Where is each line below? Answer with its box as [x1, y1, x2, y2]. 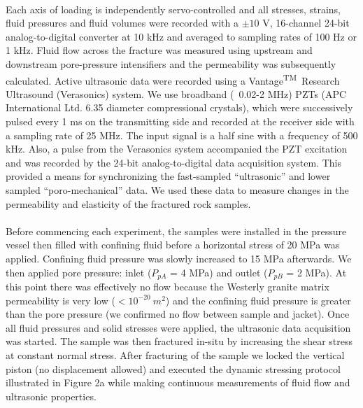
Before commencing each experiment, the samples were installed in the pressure [6, 223, 347, 238]
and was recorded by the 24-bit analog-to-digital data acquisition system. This [6, 155, 341, 169]
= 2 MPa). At [286, 265, 347, 279]
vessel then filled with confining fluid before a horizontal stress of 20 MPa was [6, 237, 340, 252]
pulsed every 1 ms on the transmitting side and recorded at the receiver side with [6, 114, 355, 128]
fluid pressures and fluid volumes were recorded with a [6, 15, 239, 30]
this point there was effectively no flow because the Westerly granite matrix [6, 279, 329, 293]
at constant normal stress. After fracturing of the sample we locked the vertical [6, 347, 345, 362]
